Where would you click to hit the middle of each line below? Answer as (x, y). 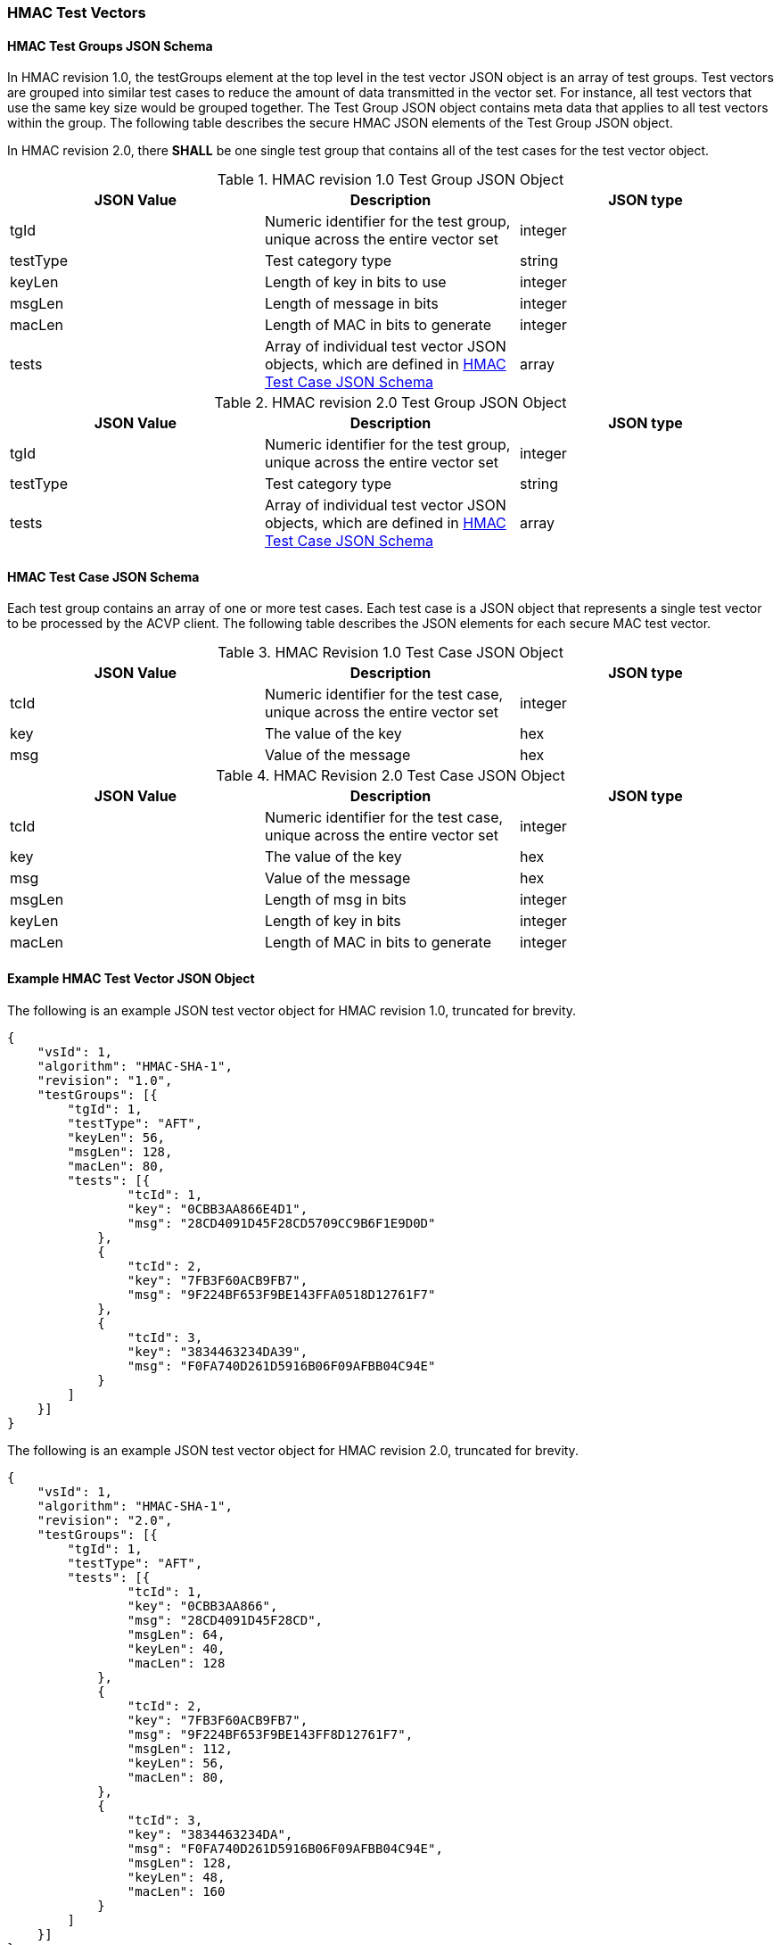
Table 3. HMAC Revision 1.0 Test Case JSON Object (390, 653)
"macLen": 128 (176, 1663)
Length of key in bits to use (355, 282)
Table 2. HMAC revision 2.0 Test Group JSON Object (390, 403)
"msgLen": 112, (180, 1748)
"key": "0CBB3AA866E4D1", (218, 1208)
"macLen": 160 (176, 1891)
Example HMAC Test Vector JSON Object (131, 979)
